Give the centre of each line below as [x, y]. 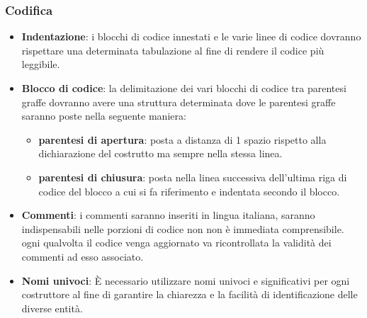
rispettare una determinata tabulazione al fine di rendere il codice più [173, 50]
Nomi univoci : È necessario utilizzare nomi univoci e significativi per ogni [186, 280]
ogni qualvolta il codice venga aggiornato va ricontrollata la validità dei [176, 243]
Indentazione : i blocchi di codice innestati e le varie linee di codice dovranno [191, 36]
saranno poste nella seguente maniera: [104, 116]
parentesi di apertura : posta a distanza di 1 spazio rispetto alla [182, 139]
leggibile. [41, 64]
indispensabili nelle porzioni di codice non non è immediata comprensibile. [183, 228]
